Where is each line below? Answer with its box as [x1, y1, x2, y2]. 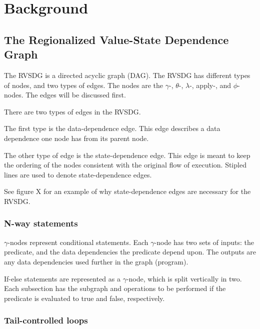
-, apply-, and [189, 79, 231, 90]
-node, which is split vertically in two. [126, 273, 242, 283]
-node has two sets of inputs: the [154, 236, 254, 247]
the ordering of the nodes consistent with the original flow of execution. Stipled [4, 159, 246, 170]
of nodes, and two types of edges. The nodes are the [4, 79, 163, 90]
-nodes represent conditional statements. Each [7, 236, 148, 247]
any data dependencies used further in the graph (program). [4, 256, 188, 266]
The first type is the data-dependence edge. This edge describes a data [4, 123, 220, 133]
